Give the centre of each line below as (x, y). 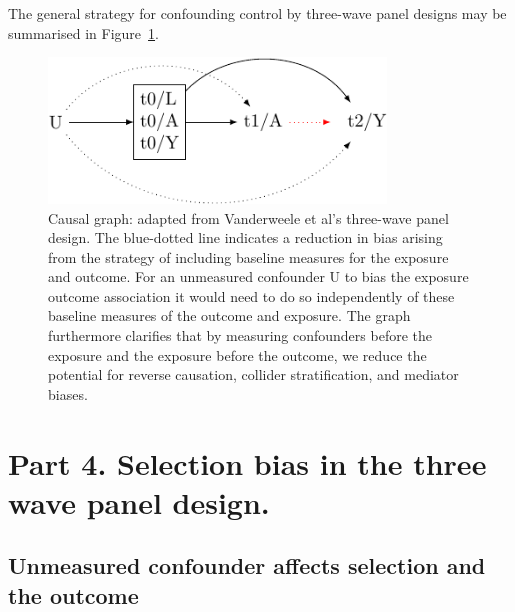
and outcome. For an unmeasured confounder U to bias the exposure (258, 276)
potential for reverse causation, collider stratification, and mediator (253, 374)
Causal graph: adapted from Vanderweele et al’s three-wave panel (248, 217)
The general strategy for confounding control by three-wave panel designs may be (257, 13)
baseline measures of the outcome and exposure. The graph (229, 315)
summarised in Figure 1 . (83, 32)
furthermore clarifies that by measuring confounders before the (240, 335)
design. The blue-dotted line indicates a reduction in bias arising (245, 237)
